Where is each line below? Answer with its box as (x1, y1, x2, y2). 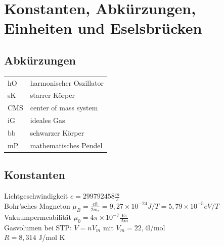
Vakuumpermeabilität (4, 212, 72, 222)
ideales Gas (30, 115, 65, 126)
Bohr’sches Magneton (4, 200, 70, 211)
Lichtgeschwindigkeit (4, 191, 68, 201)
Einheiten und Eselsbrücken (4, 18, 202, 38)
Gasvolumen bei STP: (4, 222, 72, 232)
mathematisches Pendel (30, 140, 103, 150)
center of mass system (30, 102, 98, 113)
